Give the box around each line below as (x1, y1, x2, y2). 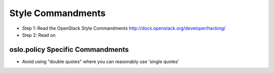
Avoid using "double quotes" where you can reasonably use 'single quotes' (22, 58, 180, 64)
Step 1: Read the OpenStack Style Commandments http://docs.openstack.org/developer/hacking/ (22, 25, 226, 31)
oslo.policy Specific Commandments (9, 45, 129, 54)
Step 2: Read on (22, 32, 56, 38)
